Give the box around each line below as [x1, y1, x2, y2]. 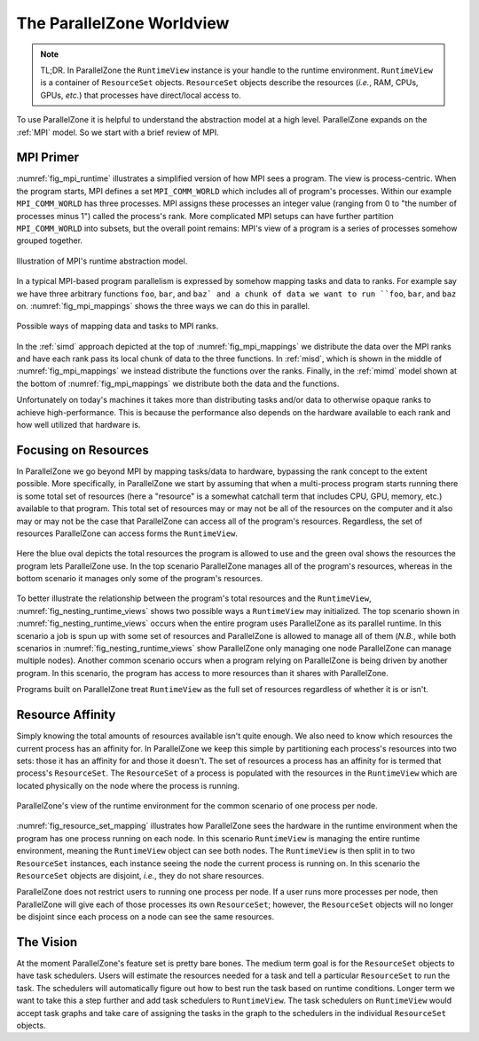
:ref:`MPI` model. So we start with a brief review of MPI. [16, 127, 219, 138]
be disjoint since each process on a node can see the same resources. [16, 911, 275, 922]
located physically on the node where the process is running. [16, 780, 239, 791]
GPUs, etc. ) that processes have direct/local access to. [40, 90, 241, 100]
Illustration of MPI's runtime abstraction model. [16, 256, 188, 266]
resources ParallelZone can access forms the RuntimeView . [16, 528, 239, 539]
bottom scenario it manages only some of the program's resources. [16, 573, 263, 584]
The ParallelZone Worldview [16, 13, 230, 33]
